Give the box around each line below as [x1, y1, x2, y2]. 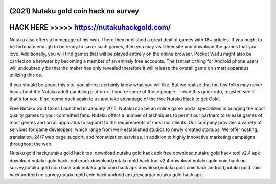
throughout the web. [9, 141, 53, 147]
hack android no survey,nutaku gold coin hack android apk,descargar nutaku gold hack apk [9, 171, 202, 178]
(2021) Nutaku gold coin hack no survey [9, 7, 140, 15]
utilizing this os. [9, 72, 43, 78]
